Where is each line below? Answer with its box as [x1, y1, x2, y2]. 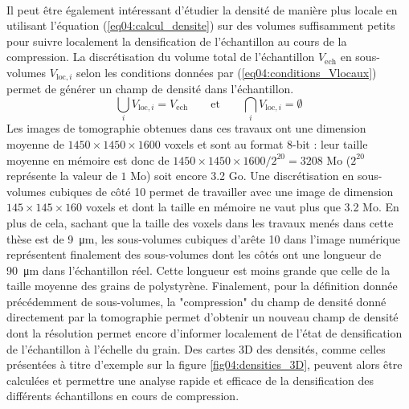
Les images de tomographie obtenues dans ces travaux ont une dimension [6, 120, 366, 137]
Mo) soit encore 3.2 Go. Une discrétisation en [130, 167, 354, 184]
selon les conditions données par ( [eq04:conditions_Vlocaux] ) [76, 63, 377, 80]
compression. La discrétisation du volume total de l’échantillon [6, 48, 315, 65]
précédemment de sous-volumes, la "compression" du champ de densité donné [6, 292, 387, 309]
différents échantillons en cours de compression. [6, 387, 239, 404]
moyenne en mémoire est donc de [6, 151, 170, 168]
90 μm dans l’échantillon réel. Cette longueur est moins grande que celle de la [6, 261, 391, 278]
